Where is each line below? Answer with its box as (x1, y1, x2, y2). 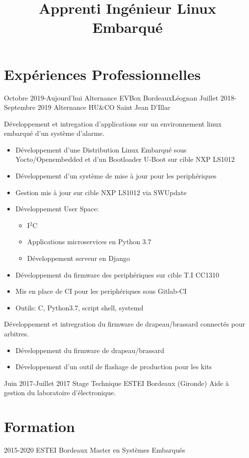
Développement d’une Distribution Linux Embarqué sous (15, 144, 187, 154)
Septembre (4, 102, 36, 112)
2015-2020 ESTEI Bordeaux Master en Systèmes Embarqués (4, 445, 185, 455)
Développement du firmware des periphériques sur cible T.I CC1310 (15, 269, 219, 280)
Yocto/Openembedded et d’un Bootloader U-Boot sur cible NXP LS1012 (15, 154, 235, 164)
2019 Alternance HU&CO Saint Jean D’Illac (37, 102, 171, 112)
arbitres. (4, 329, 29, 338)
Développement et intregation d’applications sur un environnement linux (4, 118, 222, 128)
